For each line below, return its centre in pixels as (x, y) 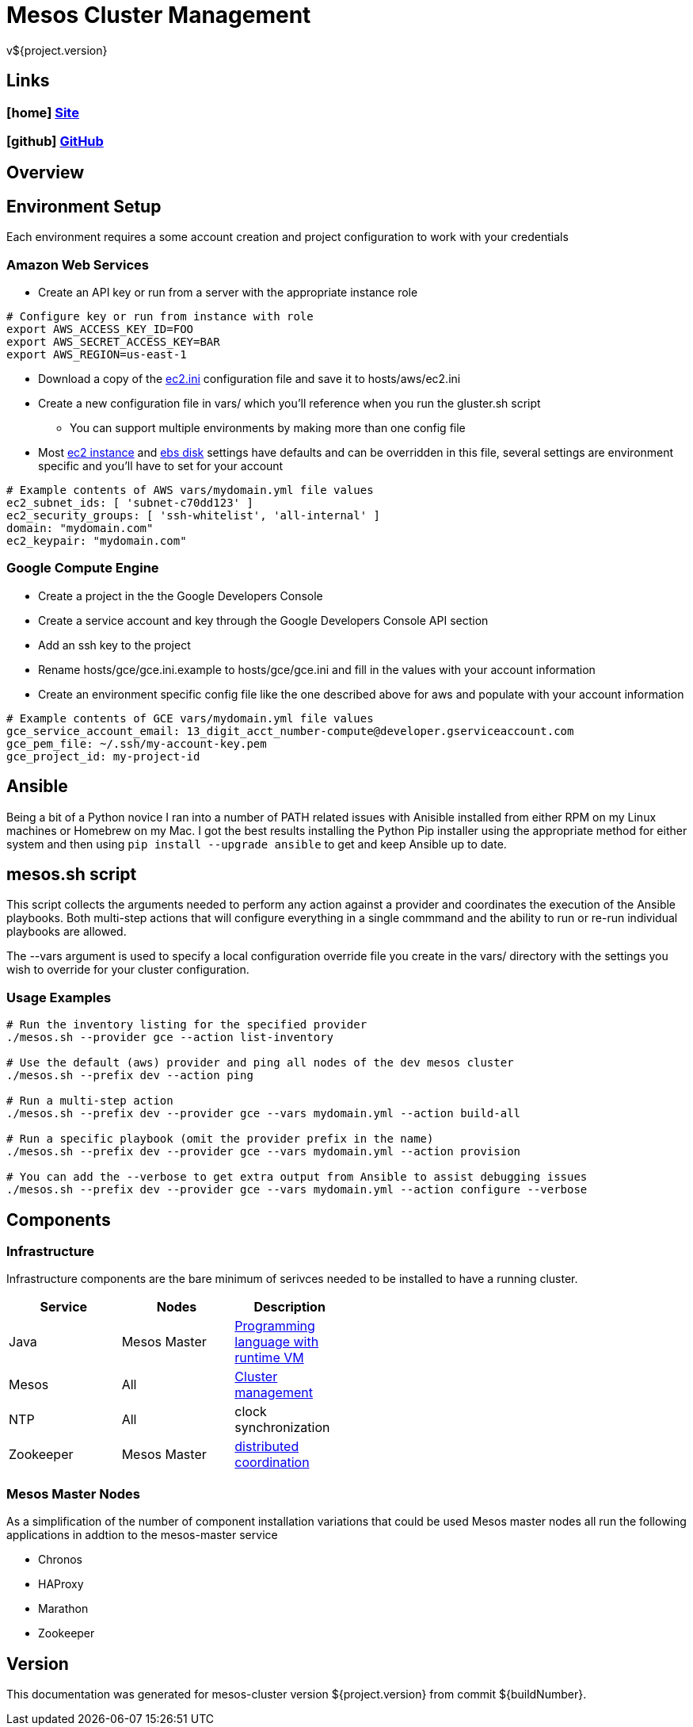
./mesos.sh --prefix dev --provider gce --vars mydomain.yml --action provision (264, 1152)
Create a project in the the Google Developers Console (181, 595)
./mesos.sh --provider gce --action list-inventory (170, 1038)
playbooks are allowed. (67, 932)
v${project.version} (57, 50)
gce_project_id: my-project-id (103, 756)
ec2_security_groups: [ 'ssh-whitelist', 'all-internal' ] (194, 515)
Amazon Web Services (78, 264)
